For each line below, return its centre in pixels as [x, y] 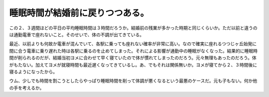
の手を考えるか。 [27, 88]
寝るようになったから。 [33, 72]
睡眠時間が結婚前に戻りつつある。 [79, 13]
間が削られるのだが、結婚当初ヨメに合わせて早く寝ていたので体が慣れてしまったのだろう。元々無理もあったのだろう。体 [133, 58]
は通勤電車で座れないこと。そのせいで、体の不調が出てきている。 [77, 34]
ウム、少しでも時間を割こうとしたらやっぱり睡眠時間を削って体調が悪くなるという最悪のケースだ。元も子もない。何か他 [133, 81]
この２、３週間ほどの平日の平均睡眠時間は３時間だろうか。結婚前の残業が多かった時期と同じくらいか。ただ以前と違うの [133, 28]
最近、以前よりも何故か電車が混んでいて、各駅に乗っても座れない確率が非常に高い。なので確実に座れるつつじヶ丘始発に [133, 44]
